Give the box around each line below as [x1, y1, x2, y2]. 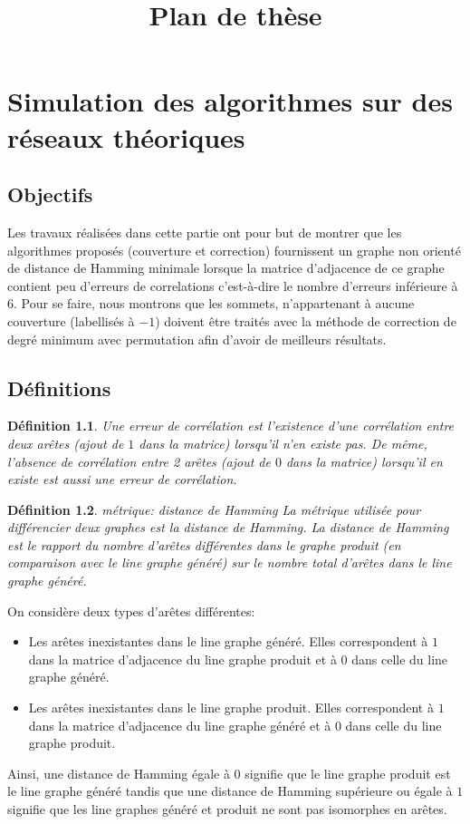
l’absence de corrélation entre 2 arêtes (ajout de [7, 451, 271, 470]
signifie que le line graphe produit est [245, 763, 451, 782]
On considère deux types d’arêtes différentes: [7, 601, 255, 620]
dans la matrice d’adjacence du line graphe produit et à [28, 649, 337, 668]
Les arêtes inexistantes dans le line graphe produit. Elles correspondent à [28, 698, 434, 717]
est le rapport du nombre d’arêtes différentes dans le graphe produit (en [7, 535, 401, 554]
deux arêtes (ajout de [7, 433, 124, 452]
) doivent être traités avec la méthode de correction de [155, 311, 456, 330]
